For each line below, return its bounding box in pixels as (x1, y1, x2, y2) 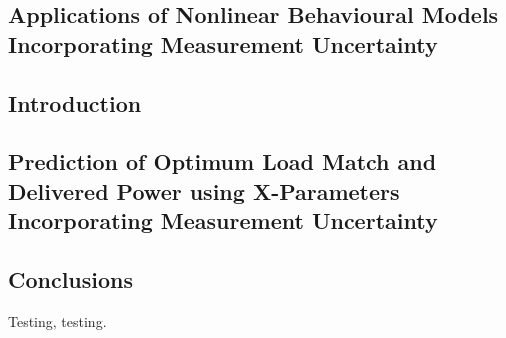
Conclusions (8, 263, 134, 294)
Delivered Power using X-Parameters (8, 175, 400, 206)
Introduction (8, 87, 142, 118)
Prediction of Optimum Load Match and (8, 146, 437, 177)
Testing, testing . (8, 310, 107, 331)
